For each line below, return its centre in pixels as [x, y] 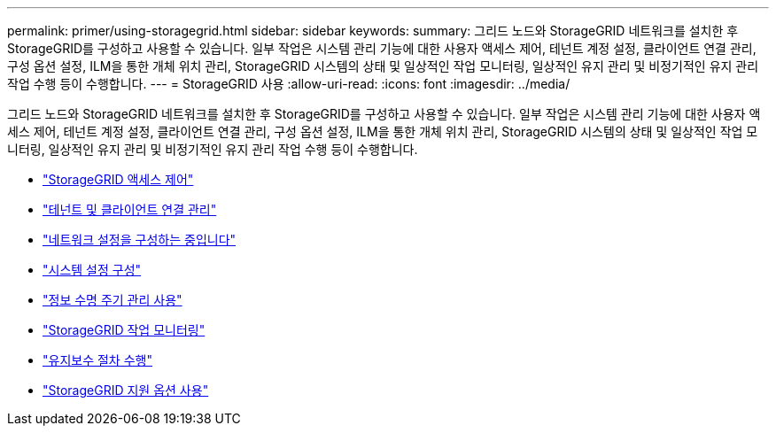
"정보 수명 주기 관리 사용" [113, 300]
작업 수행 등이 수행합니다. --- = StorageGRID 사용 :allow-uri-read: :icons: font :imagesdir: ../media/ [289, 84]
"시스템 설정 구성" [92, 270]
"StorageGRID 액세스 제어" [118, 179]
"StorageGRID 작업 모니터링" [124, 330]
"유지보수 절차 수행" [97, 360]
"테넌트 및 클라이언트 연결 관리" [130, 209]
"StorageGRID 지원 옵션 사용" [126, 390]
